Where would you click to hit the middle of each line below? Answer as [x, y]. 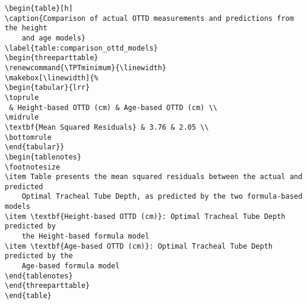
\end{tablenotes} [39, 276]
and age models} [54, 38]
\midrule [22, 117]
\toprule [22, 97]
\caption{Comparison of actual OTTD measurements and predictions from [149, 18]
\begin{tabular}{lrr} [48, 88]
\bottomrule [28, 137]
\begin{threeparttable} [52, 58]
